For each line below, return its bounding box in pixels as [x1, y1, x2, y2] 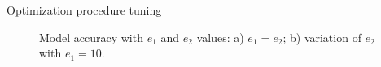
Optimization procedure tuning [7, 2, 162, 18]
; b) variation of [282, 28, 361, 45]
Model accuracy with [39, 28, 143, 45]
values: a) [196, 28, 244, 45]
